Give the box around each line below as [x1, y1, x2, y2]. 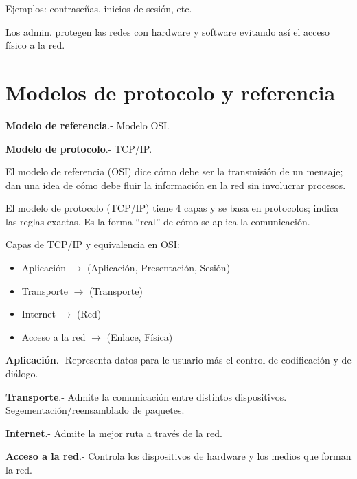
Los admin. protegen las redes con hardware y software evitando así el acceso [5, 24, 330, 38]
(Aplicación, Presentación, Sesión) [87, 260, 231, 275]
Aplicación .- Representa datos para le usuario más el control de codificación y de [5, 353, 352, 367]
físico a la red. [5, 38, 65, 52]
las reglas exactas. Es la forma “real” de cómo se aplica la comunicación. [5, 214, 310, 228]
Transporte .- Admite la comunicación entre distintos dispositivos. [5, 389, 287, 403]
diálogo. [5, 366, 38, 381]
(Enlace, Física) [106, 329, 173, 344]
